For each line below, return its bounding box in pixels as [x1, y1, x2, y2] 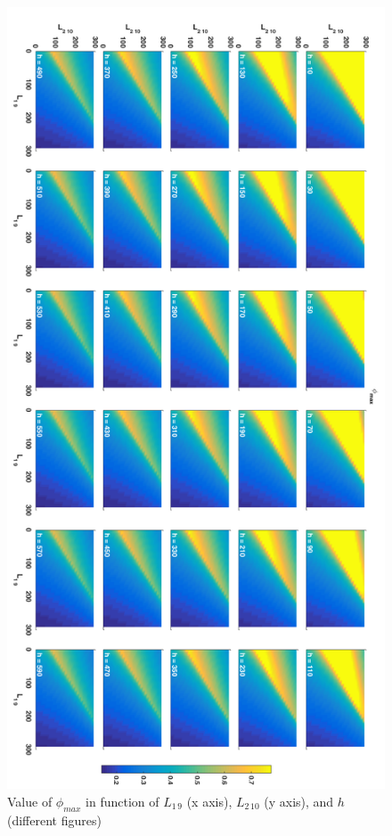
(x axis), [186, 791, 233, 810]
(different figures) [7, 810, 102, 829]
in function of [86, 791, 159, 810]
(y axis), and [264, 791, 334, 810]
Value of [7, 791, 53, 810]
